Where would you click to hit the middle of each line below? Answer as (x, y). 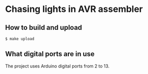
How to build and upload (44, 28)
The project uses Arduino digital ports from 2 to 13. (57, 66)
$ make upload (20, 39)
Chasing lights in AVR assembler (74, 9)
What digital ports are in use (50, 54)
